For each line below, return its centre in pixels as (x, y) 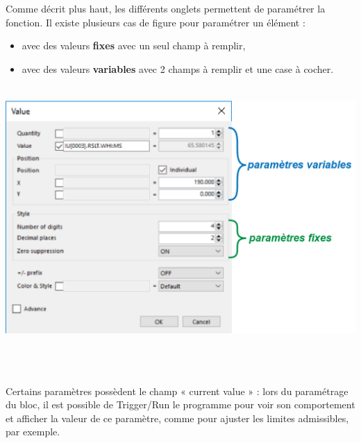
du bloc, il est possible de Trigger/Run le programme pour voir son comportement (180, 404)
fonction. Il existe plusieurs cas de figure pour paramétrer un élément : (156, 22)
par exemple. (33, 432)
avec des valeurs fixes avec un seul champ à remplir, (134, 45)
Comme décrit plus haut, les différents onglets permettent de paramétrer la (166, 8)
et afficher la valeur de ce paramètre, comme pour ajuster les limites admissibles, (177, 418)
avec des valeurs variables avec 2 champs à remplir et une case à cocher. (178, 68)
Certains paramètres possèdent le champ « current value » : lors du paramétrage (177, 391)
